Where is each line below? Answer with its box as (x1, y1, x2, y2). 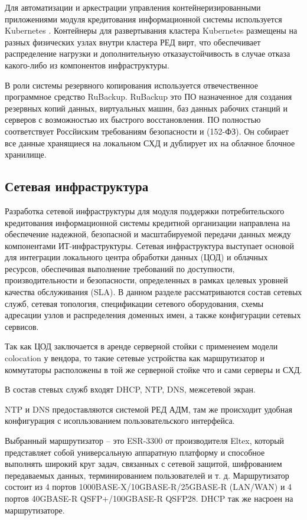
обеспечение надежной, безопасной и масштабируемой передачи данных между (5, 228, 291, 240)
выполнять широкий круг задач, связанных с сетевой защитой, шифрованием (5, 457, 282, 470)
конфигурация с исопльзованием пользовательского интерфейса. (5, 414, 235, 427)
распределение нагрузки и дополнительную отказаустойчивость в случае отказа (5, 47, 290, 60)
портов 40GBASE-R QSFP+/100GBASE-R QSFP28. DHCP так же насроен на (5, 492, 293, 504)
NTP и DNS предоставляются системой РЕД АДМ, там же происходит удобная (5, 403, 292, 415)
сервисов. (5, 320, 39, 332)
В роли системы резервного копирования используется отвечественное (5, 79, 258, 91)
